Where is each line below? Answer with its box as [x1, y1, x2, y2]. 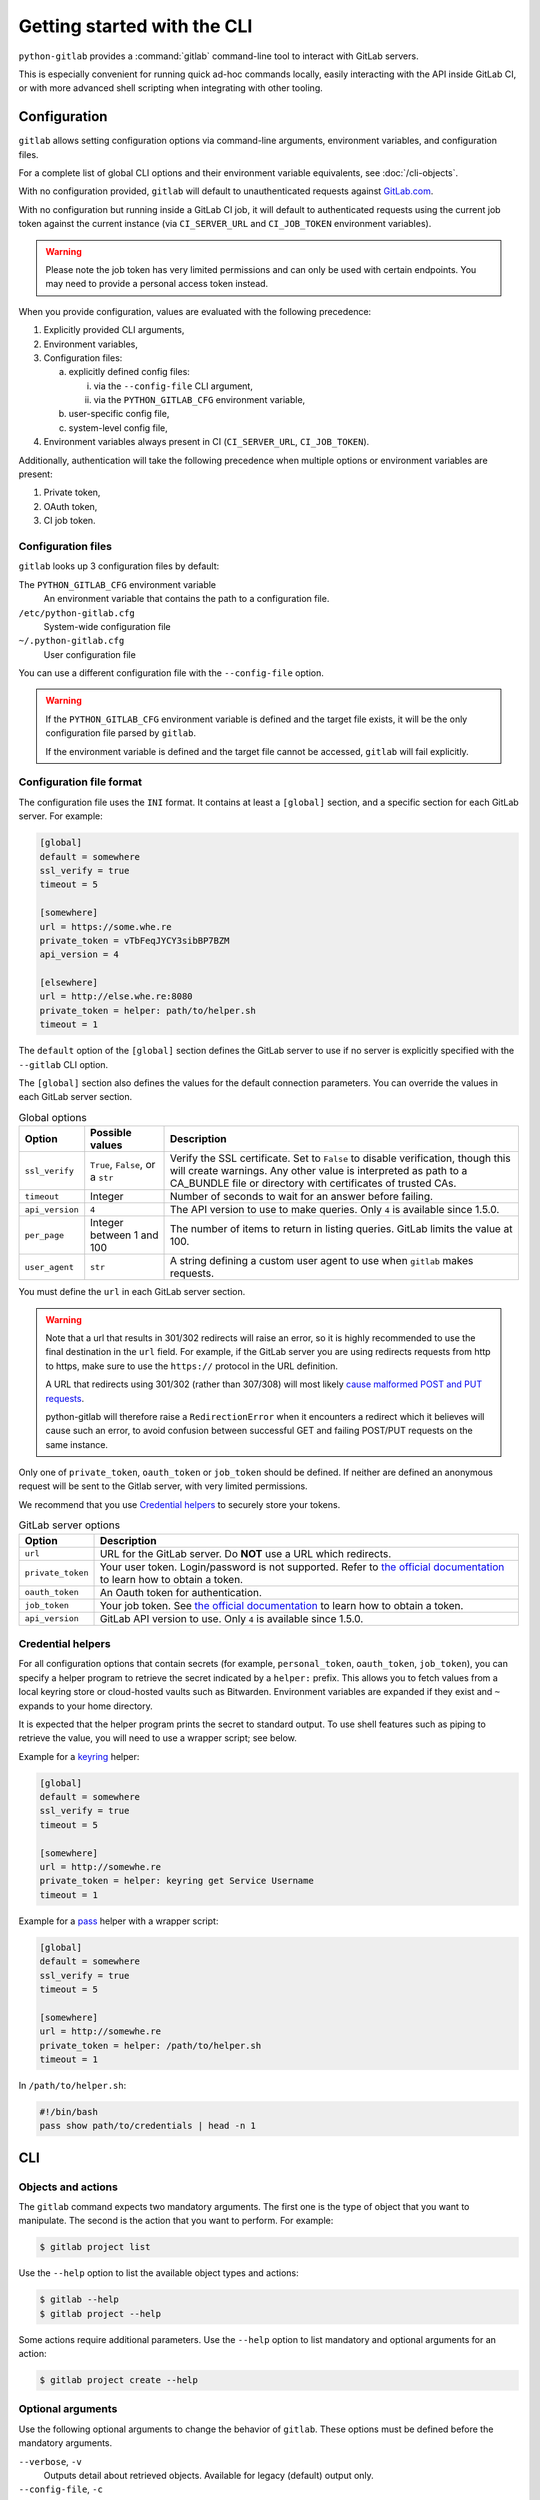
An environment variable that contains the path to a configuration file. [43, 593, 330, 605]
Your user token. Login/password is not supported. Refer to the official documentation [99, 1560, 505, 1574]
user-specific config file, [68, 408, 170, 420]
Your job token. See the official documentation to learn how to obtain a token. [99, 1598, 464, 1612]
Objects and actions [18, 2180, 119, 2194]
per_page [24, 1230, 65, 1240]
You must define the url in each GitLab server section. [18, 1286, 246, 1298]
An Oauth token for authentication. [99, 1585, 262, 1599]
